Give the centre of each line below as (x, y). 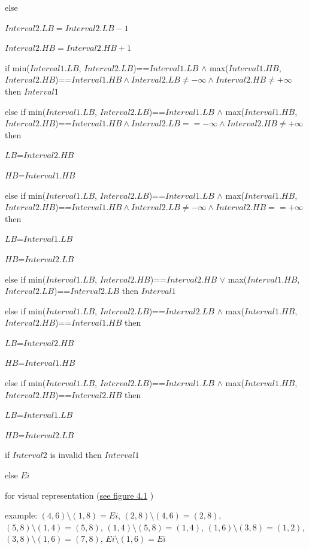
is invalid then (76, 455)
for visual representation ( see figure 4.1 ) (79, 495)
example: (21, 515)
